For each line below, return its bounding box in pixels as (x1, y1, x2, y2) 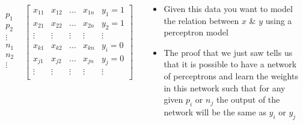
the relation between (164, 14, 239, 26)
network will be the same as (164, 105, 266, 118)
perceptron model (164, 26, 228, 38)
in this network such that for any (164, 81, 286, 94)
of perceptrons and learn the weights (164, 69, 298, 82)
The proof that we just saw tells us (164, 46, 293, 58)
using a (265, 14, 292, 26)
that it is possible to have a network (164, 58, 297, 70)
